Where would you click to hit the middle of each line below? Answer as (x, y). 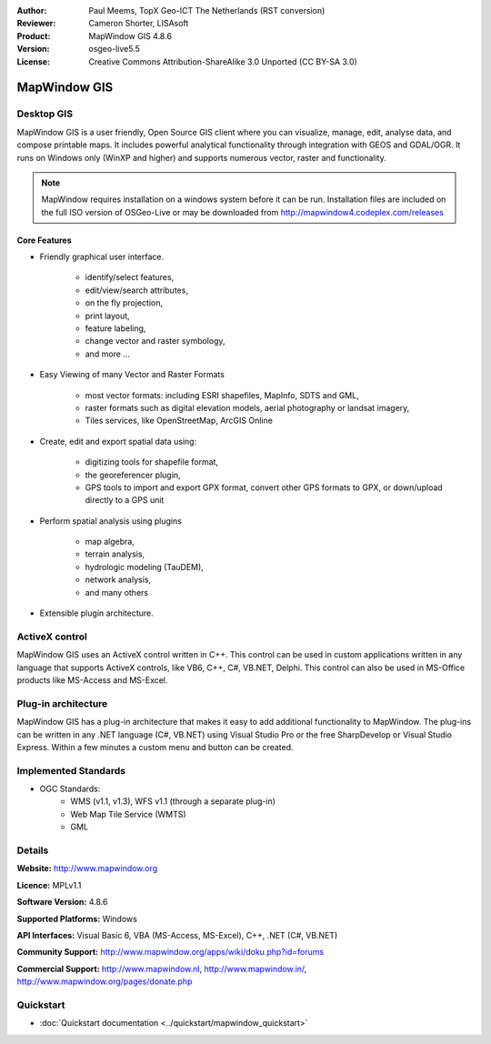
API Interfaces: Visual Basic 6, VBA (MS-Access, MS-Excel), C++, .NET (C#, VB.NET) (177, 935)
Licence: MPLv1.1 (49, 885)
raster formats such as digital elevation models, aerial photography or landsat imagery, (247, 407)
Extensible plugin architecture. (96, 613)
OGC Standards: (70, 789)
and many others (117, 592)
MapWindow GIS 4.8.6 (130, 35)
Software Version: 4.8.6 (62, 902)
